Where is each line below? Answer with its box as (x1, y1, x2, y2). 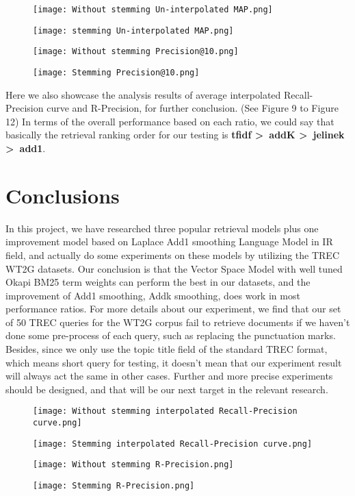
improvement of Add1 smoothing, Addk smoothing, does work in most (5, 288, 300, 302)
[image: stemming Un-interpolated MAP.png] (33, 25, 234, 36)
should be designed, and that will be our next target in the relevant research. (5, 382, 328, 396)
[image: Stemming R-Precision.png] (33, 481, 195, 491)
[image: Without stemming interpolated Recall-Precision (33, 406, 298, 417)
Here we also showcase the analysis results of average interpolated (5, 87, 281, 101)
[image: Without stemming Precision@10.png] (33, 47, 239, 57)
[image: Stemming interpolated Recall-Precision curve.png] (33, 438, 313, 449)
